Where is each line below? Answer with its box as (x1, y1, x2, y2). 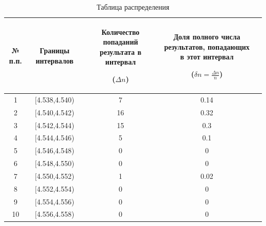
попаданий (103, 36, 138, 47)
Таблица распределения (97, 2, 169, 12)
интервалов (35, 55, 74, 66)
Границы (39, 45, 70, 55)
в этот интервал (180, 51, 234, 62)
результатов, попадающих (164, 41, 250, 52)
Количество (101, 26, 140, 37)
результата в (99, 46, 142, 57)
